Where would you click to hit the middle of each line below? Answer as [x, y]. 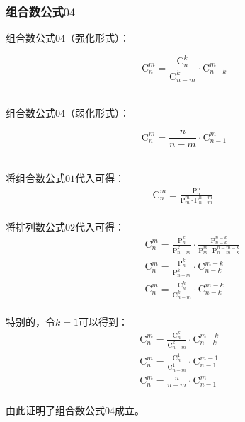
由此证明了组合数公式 [55, 410]
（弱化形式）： [97, 112]
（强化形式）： [97, 38]
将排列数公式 [35, 226]
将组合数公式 [35, 178]
